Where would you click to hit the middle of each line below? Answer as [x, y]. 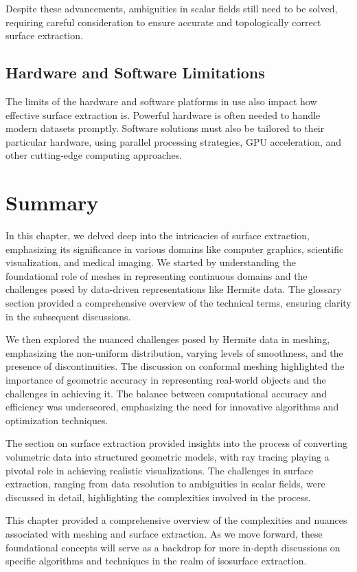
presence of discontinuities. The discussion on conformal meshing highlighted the [175, 366]
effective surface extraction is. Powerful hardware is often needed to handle [163, 114]
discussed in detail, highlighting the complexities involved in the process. [158, 497]
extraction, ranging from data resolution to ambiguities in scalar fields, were [165, 484]
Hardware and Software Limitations [135, 73]
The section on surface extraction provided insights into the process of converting [177, 443]
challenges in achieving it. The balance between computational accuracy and [166, 393]
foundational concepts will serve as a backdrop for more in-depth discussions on [173, 547]
